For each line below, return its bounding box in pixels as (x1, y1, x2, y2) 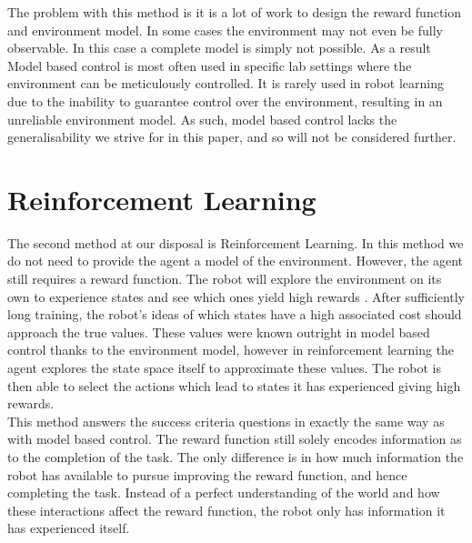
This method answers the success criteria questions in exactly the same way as (7, 411, 445, 430)
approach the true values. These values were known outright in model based (7, 322, 430, 341)
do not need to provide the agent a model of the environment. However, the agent (7, 251, 463, 270)
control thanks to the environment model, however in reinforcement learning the (7, 340, 455, 359)
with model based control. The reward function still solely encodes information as (7, 429, 462, 448)
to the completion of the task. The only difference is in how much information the (7, 447, 464, 466)
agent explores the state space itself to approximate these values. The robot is (7, 358, 441, 377)
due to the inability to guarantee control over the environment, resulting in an (7, 91, 443, 110)
